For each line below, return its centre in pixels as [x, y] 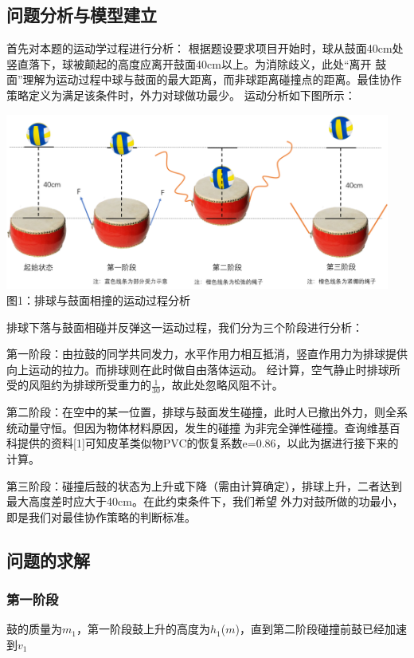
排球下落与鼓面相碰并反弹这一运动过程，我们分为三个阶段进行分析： [185, 327]
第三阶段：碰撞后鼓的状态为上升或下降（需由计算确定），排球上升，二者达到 [204, 485]
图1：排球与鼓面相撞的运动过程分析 [98, 299]
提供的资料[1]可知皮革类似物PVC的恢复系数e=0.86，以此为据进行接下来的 [208, 443]
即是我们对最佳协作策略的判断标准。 [101, 516]
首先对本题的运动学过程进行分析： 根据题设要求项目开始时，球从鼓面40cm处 [205, 48]
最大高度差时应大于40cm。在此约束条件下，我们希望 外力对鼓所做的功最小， [205, 501]
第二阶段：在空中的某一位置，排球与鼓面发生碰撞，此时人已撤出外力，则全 [201, 412]
